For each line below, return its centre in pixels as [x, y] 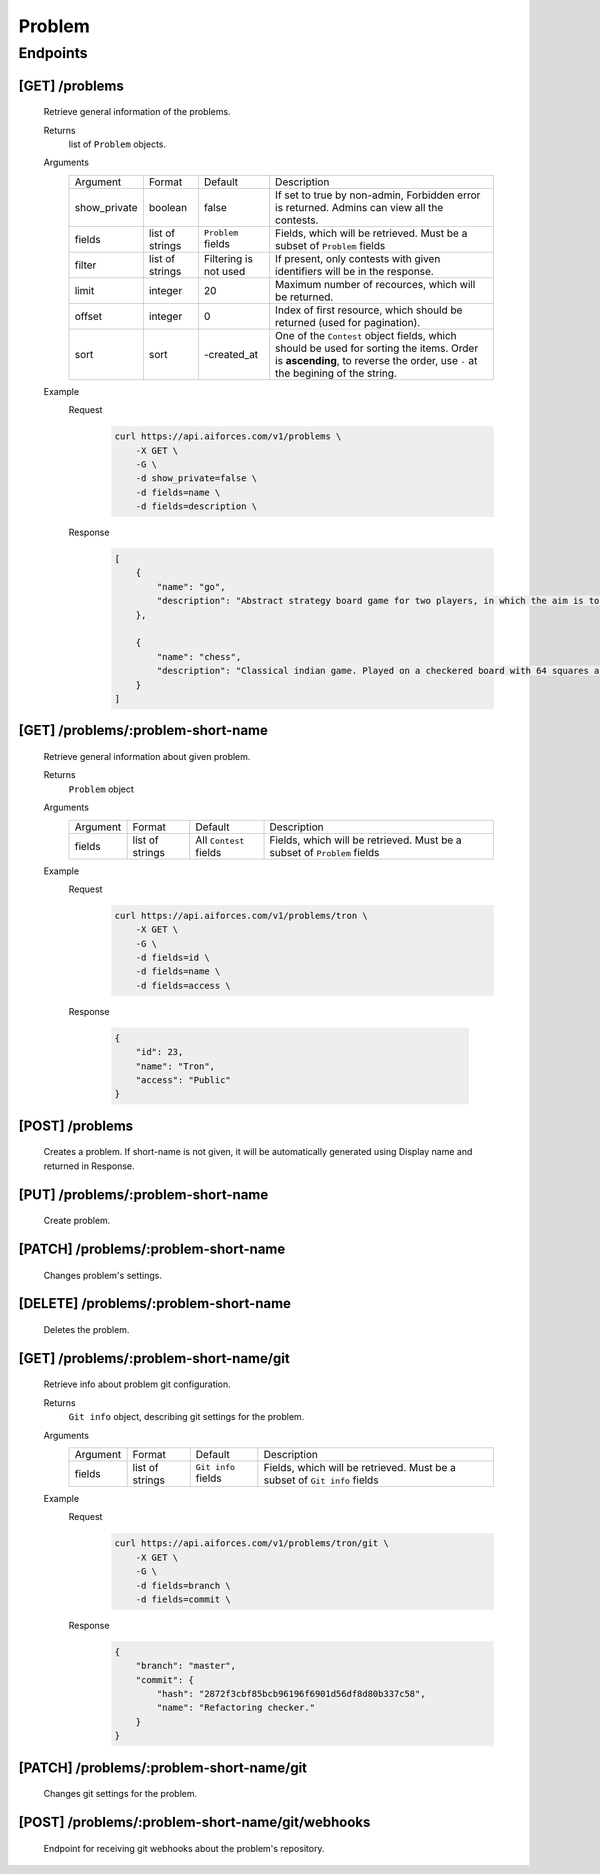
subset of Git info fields [321, 1480]
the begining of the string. [336, 373]
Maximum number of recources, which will [375, 284]
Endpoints [53, 53]
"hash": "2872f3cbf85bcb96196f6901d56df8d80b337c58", [291, 1694]
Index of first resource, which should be [369, 310]
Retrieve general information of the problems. [137, 112]
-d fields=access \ [183, 985]
